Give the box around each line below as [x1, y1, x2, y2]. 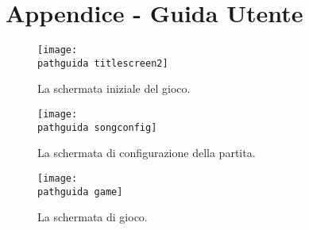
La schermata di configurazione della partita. [37, 144, 256, 161]
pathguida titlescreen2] [37, 57, 168, 69]
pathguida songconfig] [37, 121, 157, 133]
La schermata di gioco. [37, 209, 148, 225]
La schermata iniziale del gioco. [37, 80, 191, 97]
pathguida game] [37, 186, 123, 197]
